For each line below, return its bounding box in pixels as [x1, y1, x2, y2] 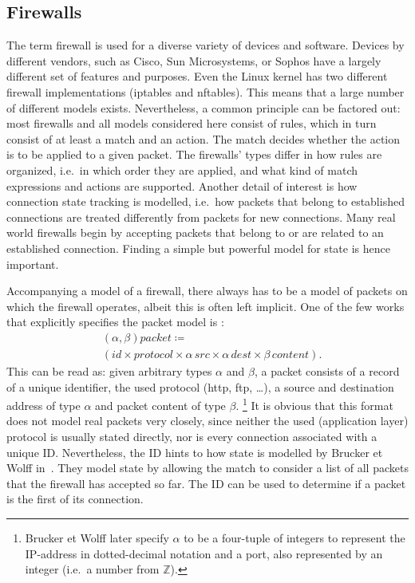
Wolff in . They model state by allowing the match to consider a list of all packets [6, 459, 409, 476]
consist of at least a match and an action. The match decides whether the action [6, 130, 401, 147]
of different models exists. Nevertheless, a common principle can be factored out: [6, 99, 401, 116]
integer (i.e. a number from [25, 561, 160, 577]
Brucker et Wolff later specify [25, 529, 169, 546]
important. [6, 255, 59, 272]
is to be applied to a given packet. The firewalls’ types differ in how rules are [6, 146, 382, 163]
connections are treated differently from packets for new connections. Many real [6, 208, 396, 225]
